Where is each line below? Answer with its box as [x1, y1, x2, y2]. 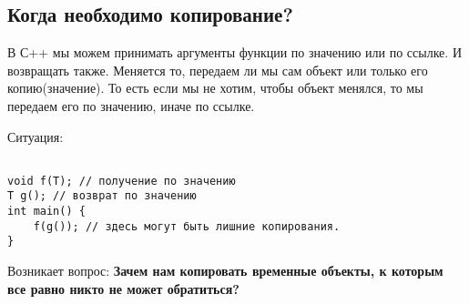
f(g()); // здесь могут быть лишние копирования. [33, 219, 341, 233]
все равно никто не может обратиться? [7, 279, 240, 298]
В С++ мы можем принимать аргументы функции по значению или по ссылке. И [7, 43, 463, 62]
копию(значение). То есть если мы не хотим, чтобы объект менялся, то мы [7, 78, 423, 97]
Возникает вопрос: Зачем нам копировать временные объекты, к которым [7, 261, 444, 280]
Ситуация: [7, 127, 64, 146]
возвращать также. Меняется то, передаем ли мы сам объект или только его [7, 60, 428, 79]
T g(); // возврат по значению [7, 189, 197, 203]
